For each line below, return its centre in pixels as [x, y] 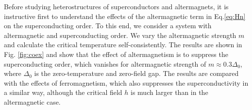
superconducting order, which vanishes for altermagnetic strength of [105, 64]
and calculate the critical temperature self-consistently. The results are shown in [123, 45]
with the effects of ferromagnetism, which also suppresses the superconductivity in [126, 82]
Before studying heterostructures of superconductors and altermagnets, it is [116, 6]
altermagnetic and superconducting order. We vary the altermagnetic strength [120, 35]
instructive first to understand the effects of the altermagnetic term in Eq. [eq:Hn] [125, 16]
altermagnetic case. [32, 101]
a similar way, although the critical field [63, 92]
